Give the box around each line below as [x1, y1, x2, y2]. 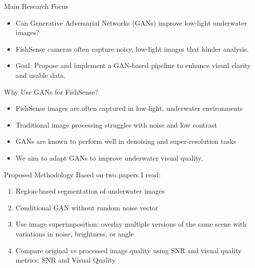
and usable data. [15, 69, 66, 80]
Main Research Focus [4, 1, 69, 11]
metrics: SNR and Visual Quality [15, 255, 116, 265]
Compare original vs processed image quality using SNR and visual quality [15, 245, 242, 255]
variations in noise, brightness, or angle [15, 228, 134, 238]
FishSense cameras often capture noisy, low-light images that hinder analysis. [15, 43, 249, 54]
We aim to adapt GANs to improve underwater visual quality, [15, 152, 203, 163]
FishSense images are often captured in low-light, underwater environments [15, 103, 243, 113]
